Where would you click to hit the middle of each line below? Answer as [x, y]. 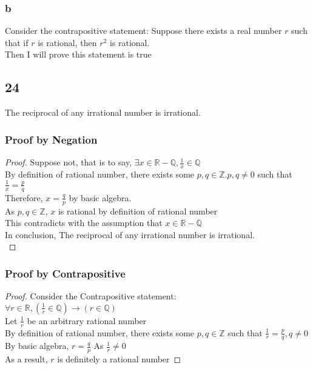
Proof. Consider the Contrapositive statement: [91, 296]
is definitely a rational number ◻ [119, 359]
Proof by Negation [51, 139]
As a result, [26, 359]
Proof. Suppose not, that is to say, [69, 162]
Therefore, [24, 197]
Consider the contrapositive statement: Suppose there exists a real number [143, 31]
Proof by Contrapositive [65, 273]
